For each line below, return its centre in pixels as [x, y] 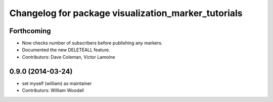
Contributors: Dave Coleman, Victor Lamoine [69, 57]
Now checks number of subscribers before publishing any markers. [92, 43]
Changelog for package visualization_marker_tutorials [126, 13]
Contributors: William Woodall [53, 90]
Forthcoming [30, 31]
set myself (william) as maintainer [57, 83]
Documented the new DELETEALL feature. [66, 50]
